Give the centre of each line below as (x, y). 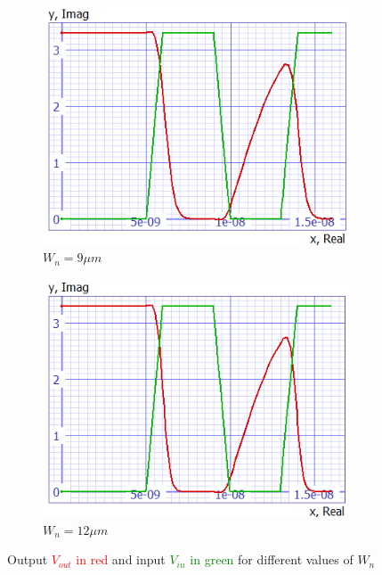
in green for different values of (272, 559)
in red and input (121, 559)
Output (28, 559)
